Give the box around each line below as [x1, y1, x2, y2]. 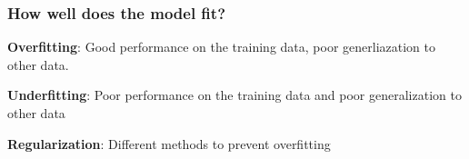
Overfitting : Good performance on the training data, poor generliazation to [7, 37, 435, 56]
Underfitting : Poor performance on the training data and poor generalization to [7, 85, 462, 104]
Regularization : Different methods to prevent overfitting [7, 134, 331, 153]
